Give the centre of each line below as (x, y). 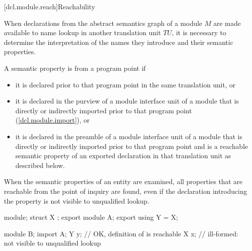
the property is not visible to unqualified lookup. (77, 200)
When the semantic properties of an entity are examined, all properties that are (123, 181)
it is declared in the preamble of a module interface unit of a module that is (129, 136)
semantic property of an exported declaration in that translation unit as (123, 156)
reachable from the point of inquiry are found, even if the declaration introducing (126, 191)
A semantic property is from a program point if (75, 68)
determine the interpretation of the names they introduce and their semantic (119, 42)
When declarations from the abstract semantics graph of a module (103, 23)
